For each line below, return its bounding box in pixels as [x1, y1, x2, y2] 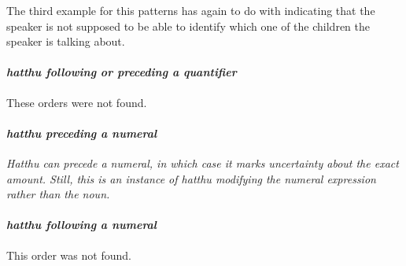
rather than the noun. [6, 186, 110, 202]
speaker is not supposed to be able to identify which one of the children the [6, 17, 370, 34]
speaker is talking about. [6, 33, 125, 50]
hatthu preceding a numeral [6, 124, 157, 141]
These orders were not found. [6, 94, 147, 110]
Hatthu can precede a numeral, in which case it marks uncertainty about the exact [6, 154, 399, 171]
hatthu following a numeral [6, 216, 157, 233]
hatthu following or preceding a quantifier [6, 64, 237, 80]
